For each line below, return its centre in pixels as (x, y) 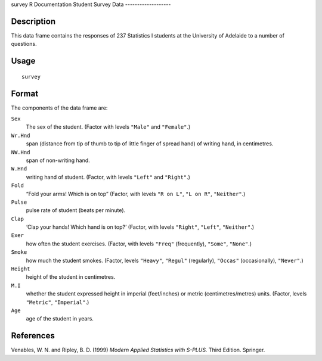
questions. (24, 44)
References (33, 336)
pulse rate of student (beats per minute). (76, 210)
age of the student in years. (60, 319)
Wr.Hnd (21, 135)
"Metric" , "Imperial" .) (58, 302)
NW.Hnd (21, 152)
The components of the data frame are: (59, 108)
